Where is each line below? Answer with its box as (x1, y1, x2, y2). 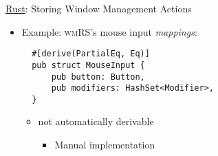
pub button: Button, (51, 71, 145, 82)
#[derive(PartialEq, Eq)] (32, 49, 150, 59)
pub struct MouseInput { (32, 60, 145, 70)
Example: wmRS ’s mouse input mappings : (21, 24, 197, 38)
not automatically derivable (38, 114, 154, 129)
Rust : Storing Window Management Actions (6, 1, 192, 15)
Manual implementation (54, 137, 155, 152)
